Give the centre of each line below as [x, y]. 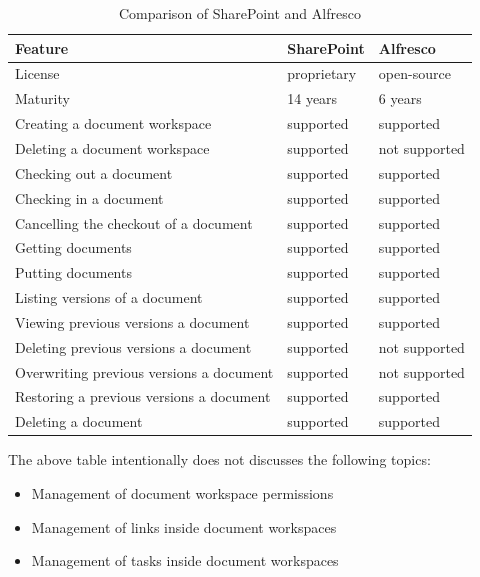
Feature [42, 47]
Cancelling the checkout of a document [134, 222]
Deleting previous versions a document [133, 346]
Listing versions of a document [109, 297]
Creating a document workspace [113, 123]
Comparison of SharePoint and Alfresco [239, 13]
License [37, 73]
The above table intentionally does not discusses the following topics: [219, 459]
